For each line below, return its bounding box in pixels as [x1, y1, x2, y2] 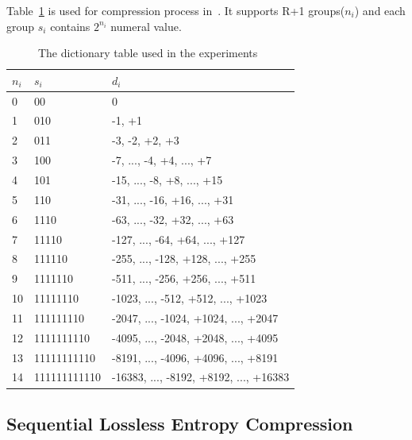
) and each [354, 2, 406, 18]
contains [50, 17, 90, 34]
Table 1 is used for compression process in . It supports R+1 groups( [6, 2, 345, 18]
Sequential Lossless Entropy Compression [6, 411, 353, 435]
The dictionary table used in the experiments [37, 44, 258, 61]
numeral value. [110, 17, 182, 34]
